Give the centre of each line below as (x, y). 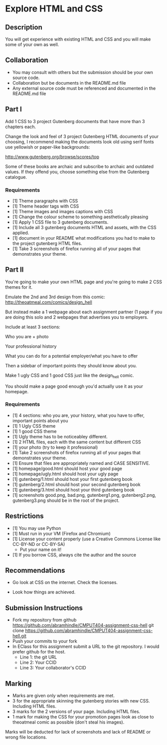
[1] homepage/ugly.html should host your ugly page (65, 474)
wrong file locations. (26, 737)
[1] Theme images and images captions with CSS (63, 211)
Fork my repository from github (44, 620)
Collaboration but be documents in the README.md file (69, 83)
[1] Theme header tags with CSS (46, 206)
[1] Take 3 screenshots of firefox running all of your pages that (76, 249)
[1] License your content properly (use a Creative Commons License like (86, 539)
